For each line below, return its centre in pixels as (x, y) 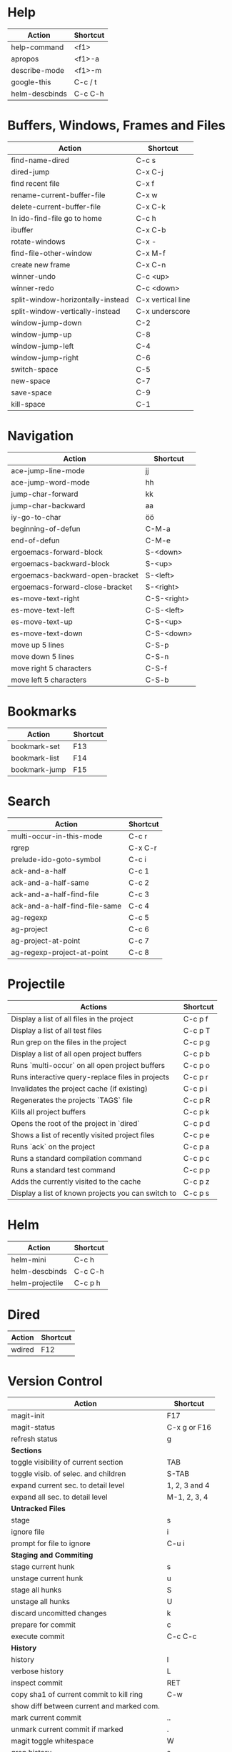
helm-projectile (37, 1282)
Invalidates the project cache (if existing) (79, 1089)
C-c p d (197, 1123)
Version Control (55, 1381)
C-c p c (196, 1158)
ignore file (28, 1532)
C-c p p (197, 1169)
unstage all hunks (40, 1602)
